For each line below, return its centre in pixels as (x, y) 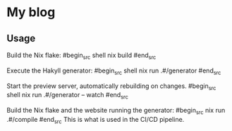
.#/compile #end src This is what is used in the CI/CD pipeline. (96, 120)
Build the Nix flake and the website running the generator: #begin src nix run (116, 111)
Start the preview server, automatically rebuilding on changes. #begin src (111, 87)
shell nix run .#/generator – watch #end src (67, 96)
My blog (31, 12)
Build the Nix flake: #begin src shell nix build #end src (81, 56)
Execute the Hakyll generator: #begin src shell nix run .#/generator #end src (114, 71)
